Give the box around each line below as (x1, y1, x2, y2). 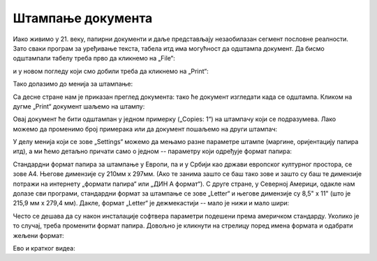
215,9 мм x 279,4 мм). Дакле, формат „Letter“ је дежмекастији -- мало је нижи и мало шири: (13, 199, 290, 207)
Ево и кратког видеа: (13, 244, 76, 252)
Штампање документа (13, 10, 153, 26)
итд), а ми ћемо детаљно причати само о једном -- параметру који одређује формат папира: (13, 147, 293, 156)
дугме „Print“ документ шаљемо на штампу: (13, 102, 145, 111)
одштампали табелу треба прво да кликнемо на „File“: (13, 54, 176, 63)
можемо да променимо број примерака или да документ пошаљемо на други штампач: (13, 125, 278, 133)
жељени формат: (13, 231, 64, 239)
